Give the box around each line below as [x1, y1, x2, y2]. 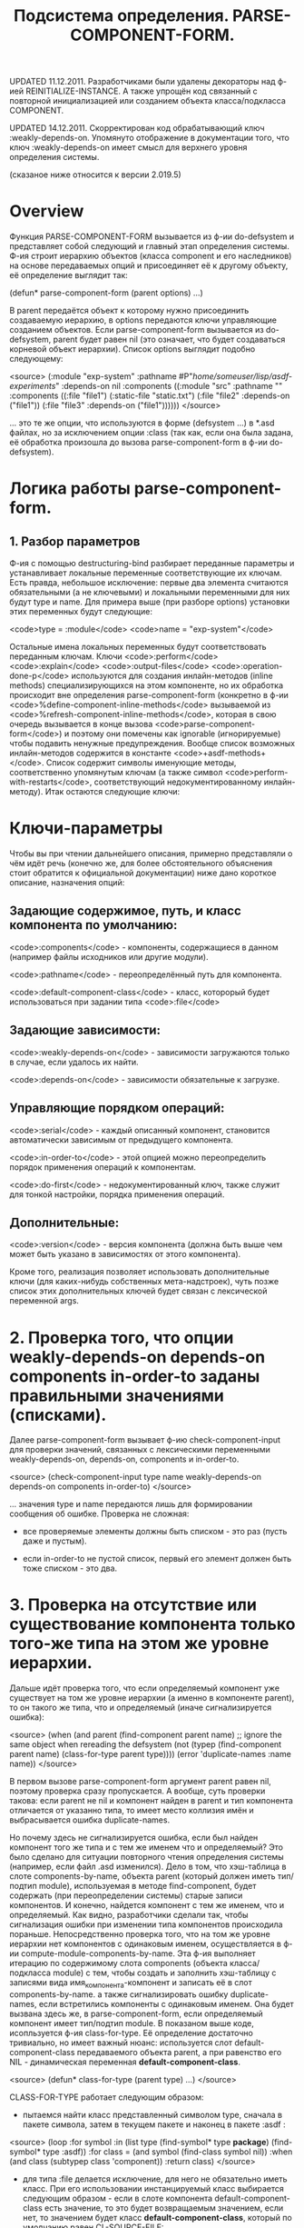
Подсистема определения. [13, 5, 230, 26]
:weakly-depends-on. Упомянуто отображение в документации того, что [9, 133, 290, 144]
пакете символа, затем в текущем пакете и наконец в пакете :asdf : [22, 2119, 286, 2130]
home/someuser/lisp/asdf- [191, 371, 293, 382]
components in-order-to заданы [9, 1365, 260, 1386]
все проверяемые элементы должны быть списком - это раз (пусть [22, 1526, 288, 1537]
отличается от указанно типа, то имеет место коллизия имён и [9, 1805, 254, 1816]
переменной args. [9, 1295, 80, 1306]
